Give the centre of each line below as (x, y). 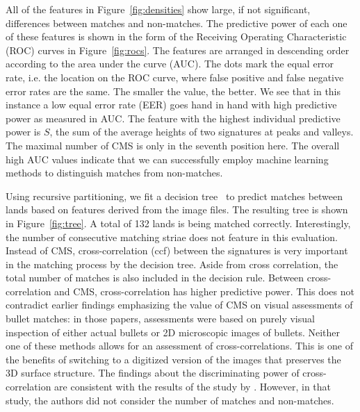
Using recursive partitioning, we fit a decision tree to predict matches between (174, 196)
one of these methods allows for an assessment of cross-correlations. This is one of (179, 346)
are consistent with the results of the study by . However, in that (193, 387)
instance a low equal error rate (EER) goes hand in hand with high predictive (171, 105)
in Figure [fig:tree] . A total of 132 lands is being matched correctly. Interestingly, (178, 223)
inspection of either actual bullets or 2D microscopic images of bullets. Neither (173, 332)
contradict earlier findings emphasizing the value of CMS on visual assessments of (179, 305)
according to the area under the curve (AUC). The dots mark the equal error (170, 64)
